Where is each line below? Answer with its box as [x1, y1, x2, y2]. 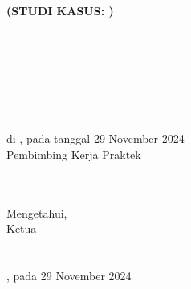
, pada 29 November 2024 [6, 267, 132, 284]
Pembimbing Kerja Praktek [6, 145, 141, 162]
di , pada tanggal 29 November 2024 [6, 130, 185, 147]
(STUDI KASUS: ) [6, 2, 114, 18]
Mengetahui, [6, 204, 67, 221]
